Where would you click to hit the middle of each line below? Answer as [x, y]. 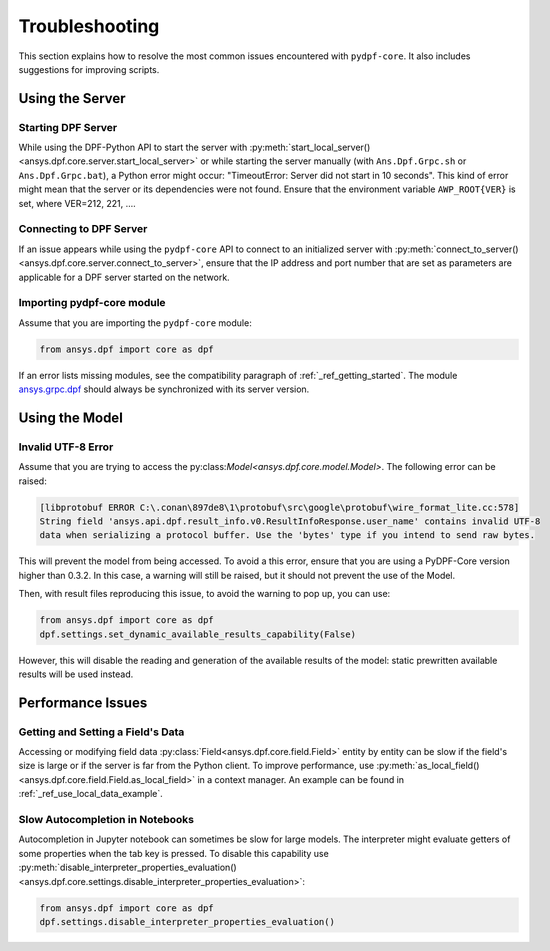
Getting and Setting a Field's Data [101, 732]
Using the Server [72, 98]
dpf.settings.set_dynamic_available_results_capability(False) [198, 634]
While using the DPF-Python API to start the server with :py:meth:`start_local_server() [194, 147]
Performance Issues [83, 702]
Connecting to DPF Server [83, 229]
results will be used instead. [76, 674]
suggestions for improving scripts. [89, 69]
